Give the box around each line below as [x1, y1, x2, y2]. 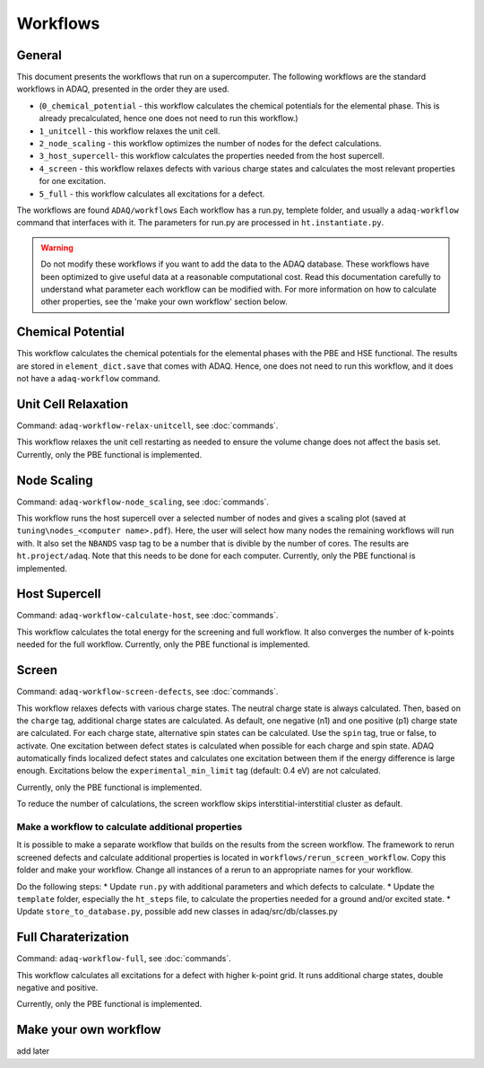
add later [16, 1046, 50, 1056]
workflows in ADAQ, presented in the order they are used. [16, 83, 230, 94]
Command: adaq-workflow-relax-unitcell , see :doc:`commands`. [16, 420, 279, 431]
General [16, 48, 63, 63]
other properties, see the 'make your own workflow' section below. [40, 296, 288, 307]
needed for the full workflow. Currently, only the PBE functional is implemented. [16, 639, 311, 650]
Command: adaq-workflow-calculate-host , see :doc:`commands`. [16, 610, 279, 621]
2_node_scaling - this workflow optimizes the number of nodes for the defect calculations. [39, 138, 382, 149]
